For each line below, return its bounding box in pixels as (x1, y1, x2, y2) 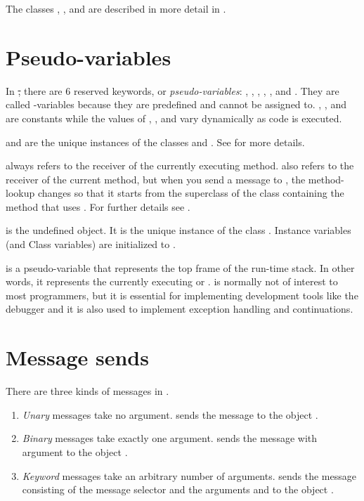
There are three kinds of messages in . (6, 384, 169, 398)
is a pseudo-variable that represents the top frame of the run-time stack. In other (6, 260, 355, 275)
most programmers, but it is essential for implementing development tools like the (6, 287, 358, 302)
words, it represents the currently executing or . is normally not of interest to (6, 274, 338, 289)
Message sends (6, 343, 149, 372)
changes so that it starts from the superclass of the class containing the (37, 186, 344, 200)
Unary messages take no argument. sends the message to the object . (22, 407, 318, 422)
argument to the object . (22, 444, 128, 459)
